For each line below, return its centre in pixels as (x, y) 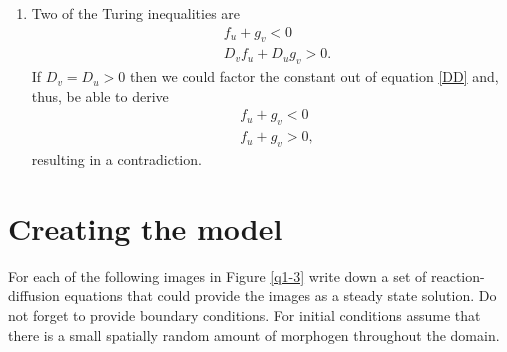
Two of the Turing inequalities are (136, 13)
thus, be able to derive (100, 95)
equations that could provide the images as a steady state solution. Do (280, 295)
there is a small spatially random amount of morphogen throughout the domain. (254, 334)
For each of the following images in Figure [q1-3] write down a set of (217, 275)
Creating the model (145, 227)
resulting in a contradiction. (116, 159)
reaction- (457, 275)
